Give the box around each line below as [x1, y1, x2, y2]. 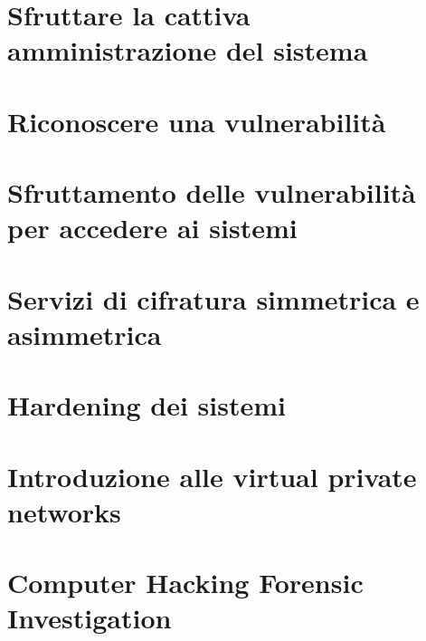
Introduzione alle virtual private [7, 457, 417, 494]
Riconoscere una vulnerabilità [7, 102, 386, 139]
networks [7, 493, 121, 530]
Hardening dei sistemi [7, 387, 287, 424]
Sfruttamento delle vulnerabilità [7, 174, 416, 211]
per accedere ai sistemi [7, 209, 298, 246]
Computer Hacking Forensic [7, 564, 364, 601]
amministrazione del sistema [7, 32, 368, 69]
